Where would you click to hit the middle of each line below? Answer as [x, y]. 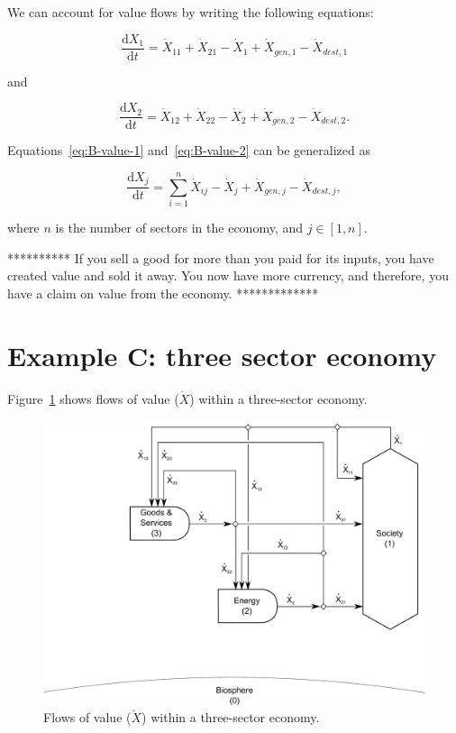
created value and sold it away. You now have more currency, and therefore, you [228, 275]
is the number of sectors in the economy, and [179, 228]
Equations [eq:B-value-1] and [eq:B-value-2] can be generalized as [189, 150]
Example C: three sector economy [222, 355]
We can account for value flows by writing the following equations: [191, 12]
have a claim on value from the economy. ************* [163, 293]
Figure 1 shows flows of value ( [93, 398]
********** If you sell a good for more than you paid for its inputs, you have [221, 257]
